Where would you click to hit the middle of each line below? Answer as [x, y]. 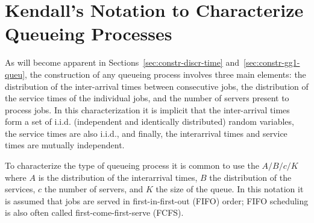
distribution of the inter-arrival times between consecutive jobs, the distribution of [157, 86]
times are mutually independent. [65, 145]
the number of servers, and [94, 189]
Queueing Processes [89, 33]
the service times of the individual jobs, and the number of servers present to [147, 98]
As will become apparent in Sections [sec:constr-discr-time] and [122, 62]
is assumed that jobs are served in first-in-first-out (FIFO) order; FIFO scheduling [157, 200]
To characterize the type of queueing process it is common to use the [132, 165]
